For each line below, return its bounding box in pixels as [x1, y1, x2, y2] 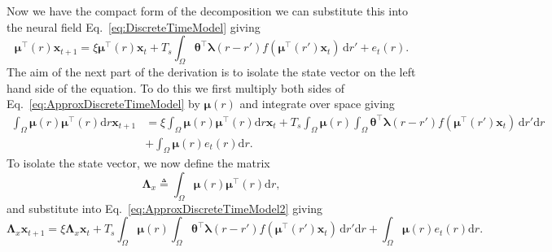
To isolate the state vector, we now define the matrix [7, 154, 270, 172]
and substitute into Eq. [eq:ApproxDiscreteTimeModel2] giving [7, 199, 323, 216]
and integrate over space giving [239, 95, 395, 112]
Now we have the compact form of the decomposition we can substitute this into [7, 2, 409, 19]
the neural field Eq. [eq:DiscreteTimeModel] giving [7, 18, 261, 35]
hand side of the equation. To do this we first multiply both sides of [7, 79, 345, 96]
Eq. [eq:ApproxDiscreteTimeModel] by [7, 95, 200, 112]
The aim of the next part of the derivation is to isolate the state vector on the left [7, 63, 416, 80]
